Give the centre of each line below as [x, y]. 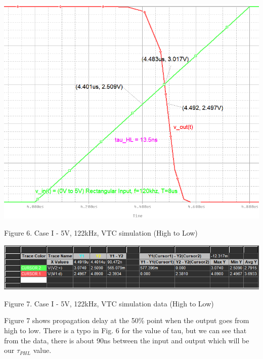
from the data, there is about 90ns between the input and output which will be [127, 340]
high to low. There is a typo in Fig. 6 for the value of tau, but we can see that [125, 330]
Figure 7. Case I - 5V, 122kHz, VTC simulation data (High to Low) [109, 303]
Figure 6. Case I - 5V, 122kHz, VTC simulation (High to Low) [101, 233]
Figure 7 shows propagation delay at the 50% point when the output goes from [127, 320]
